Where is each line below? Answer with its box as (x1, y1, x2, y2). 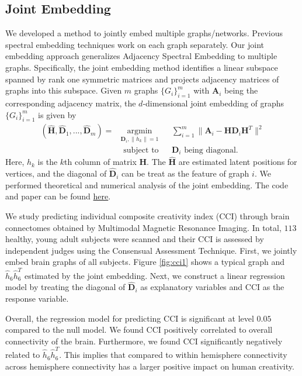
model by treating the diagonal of (5, 281, 126, 293)
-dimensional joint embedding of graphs (143, 96, 284, 109)
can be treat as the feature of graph (122, 167, 249, 180)
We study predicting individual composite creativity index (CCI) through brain (5, 209, 290, 222)
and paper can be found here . (5, 190, 111, 202)
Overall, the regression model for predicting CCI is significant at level (5, 312, 254, 324)
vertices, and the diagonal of (5, 167, 107, 180)
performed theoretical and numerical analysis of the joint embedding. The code (5, 178, 289, 191)
